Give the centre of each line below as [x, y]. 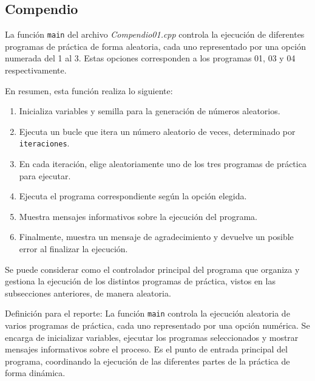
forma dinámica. [35, 373]
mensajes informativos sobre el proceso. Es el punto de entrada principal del [146, 349]
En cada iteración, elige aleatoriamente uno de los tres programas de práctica [163, 164]
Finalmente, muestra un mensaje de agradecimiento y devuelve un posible [156, 237]
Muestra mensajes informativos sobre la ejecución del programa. [138, 216]
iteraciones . [44, 143]
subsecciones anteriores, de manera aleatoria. [88, 293]
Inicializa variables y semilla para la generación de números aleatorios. [150, 111]
